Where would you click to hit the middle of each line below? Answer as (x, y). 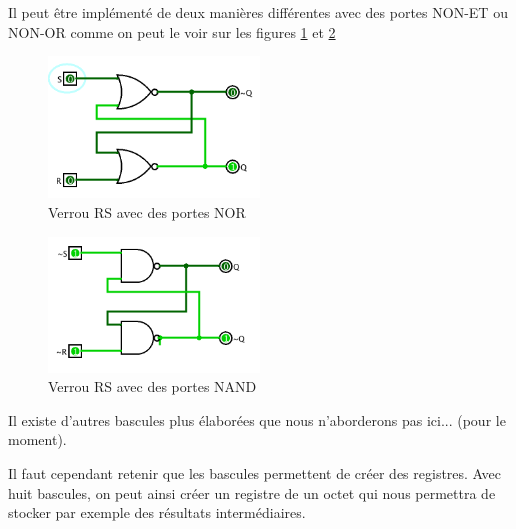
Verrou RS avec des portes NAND (152, 386)
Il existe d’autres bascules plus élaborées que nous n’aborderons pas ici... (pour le (257, 419)
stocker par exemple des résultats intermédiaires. (157, 512)
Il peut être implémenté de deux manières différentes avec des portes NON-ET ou (258, 12)
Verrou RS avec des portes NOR (147, 212)
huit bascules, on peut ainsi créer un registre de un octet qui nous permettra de (252, 492)
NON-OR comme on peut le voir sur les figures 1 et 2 (172, 31)
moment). (37, 439)
